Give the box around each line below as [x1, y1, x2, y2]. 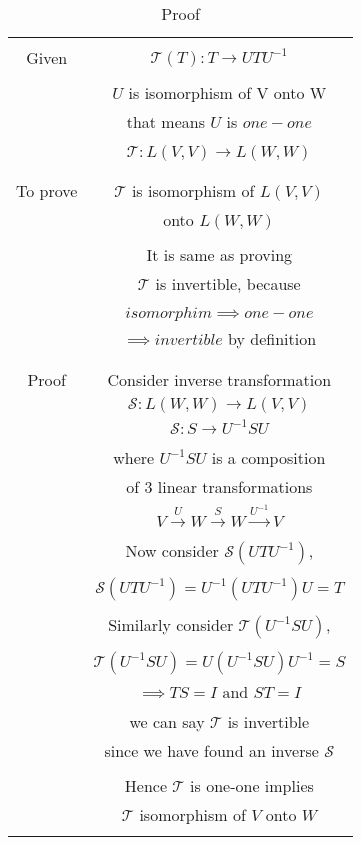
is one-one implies [190, 774, 314, 798]
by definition [228, 327, 317, 350]
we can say [129, 710, 205, 734]
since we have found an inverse [104, 739, 319, 763]
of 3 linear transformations [126, 475, 313, 498]
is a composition [211, 446, 326, 469]
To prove [16, 179, 78, 202]
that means [126, 110, 205, 133]
